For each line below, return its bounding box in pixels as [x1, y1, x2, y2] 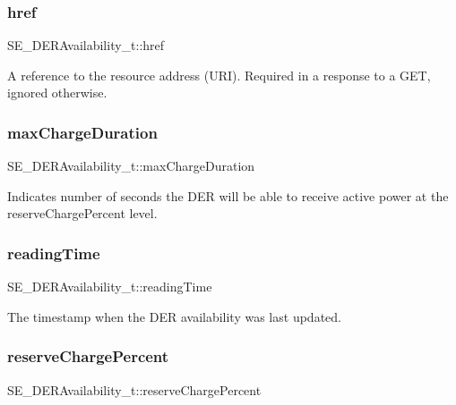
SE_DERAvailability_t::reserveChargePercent [7, 380, 262, 399]
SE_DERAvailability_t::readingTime [7, 277, 212, 296]
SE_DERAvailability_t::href [7, 36, 165, 55]
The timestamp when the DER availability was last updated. [7, 307, 341, 325]
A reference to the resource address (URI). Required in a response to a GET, [7, 65, 431, 84]
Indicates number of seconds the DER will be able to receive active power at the [7, 186, 449, 205]
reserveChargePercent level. [7, 204, 158, 223]
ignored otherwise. [7, 83, 108, 102]
